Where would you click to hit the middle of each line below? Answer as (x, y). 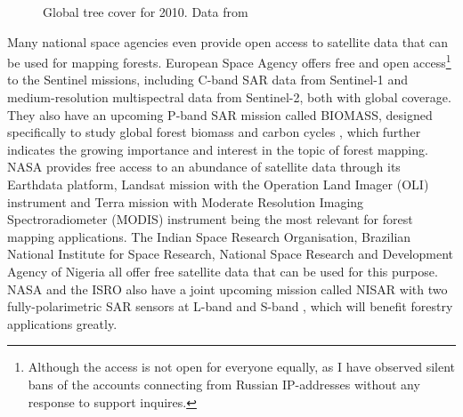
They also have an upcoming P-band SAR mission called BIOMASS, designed (220, 114)
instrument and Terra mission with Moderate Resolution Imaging (186, 201)
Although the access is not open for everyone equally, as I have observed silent (242, 367)
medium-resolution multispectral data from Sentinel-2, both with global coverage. (229, 97)
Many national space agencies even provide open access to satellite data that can (228, 41)
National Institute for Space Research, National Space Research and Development (231, 254)
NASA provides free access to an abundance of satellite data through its (204, 167)
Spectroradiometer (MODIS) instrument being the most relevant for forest (210, 219)
